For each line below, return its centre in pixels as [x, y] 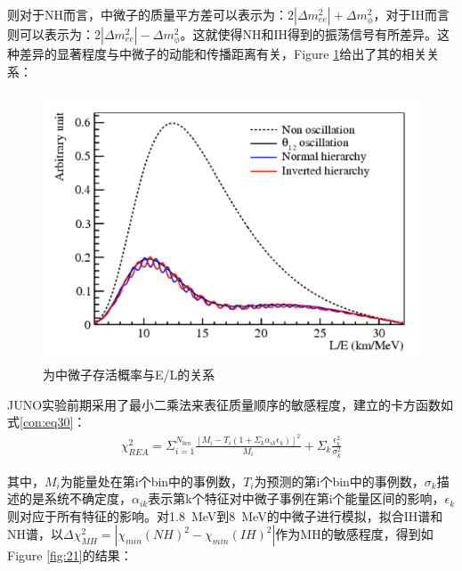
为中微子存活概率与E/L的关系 [129, 375]
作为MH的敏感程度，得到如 [354, 534]
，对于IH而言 [411, 14]
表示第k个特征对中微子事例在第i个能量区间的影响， [296, 498]
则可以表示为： [51, 34]
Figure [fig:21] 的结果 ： [70, 555]
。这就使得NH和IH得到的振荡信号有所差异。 [308, 34]
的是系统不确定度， [75, 498]
